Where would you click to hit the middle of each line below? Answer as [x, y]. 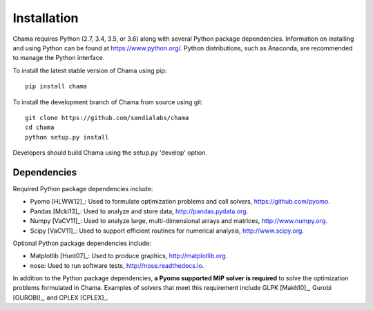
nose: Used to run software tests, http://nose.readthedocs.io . [117, 265]
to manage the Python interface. [59, 58]
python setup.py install [67, 137]
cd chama [40, 127]
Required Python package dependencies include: [83, 188]
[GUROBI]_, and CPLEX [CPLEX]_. [61, 298]
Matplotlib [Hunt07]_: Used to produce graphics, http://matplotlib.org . [129, 256]
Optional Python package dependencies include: [82, 243]
